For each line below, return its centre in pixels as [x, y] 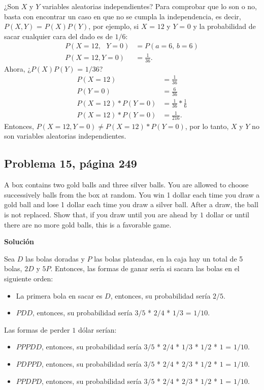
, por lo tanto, [207, 126]
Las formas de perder [37, 329]
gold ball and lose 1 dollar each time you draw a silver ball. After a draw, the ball [131, 204]
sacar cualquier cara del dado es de [58, 36]
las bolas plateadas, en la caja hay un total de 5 [169, 258]
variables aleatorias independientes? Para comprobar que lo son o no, [149, 6]
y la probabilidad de [224, 26]
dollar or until [227, 215]
